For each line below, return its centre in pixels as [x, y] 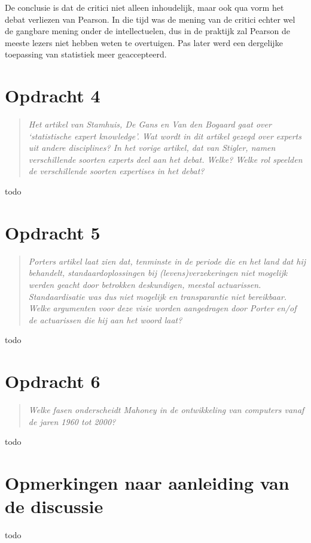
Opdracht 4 [53, 95]
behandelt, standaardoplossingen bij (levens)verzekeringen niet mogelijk [158, 273]
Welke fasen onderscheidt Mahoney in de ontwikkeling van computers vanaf [166, 410]
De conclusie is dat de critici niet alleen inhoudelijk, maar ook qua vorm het [144, 7]
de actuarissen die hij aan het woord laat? [105, 319]
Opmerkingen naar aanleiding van [147, 483]
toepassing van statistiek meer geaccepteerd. [86, 54]
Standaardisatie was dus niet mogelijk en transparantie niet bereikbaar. [158, 296]
